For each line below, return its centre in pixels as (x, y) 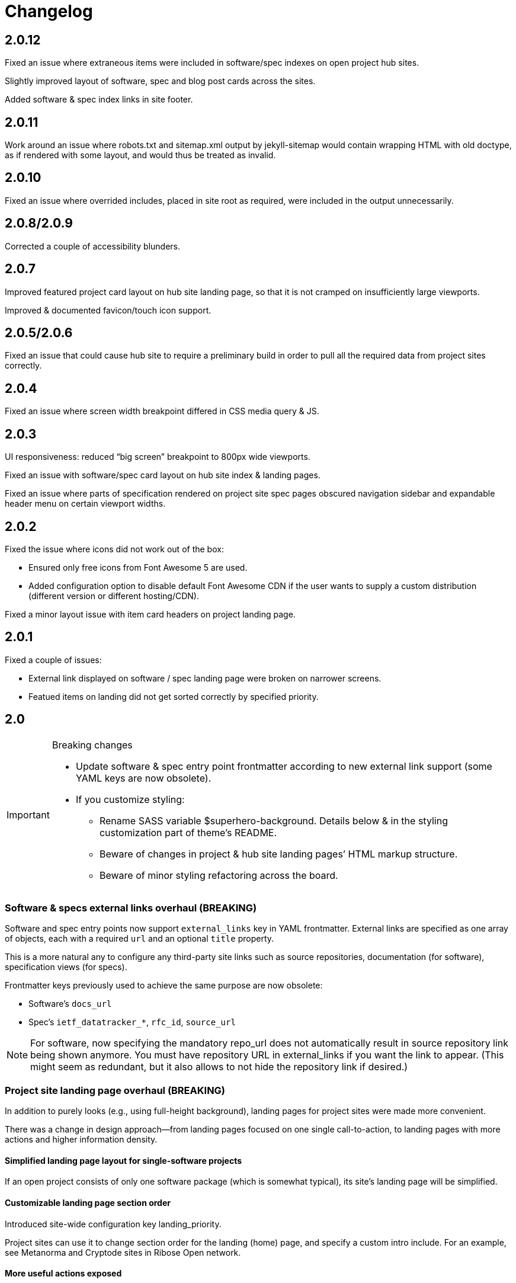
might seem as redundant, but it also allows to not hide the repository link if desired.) (219, 1067)
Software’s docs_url (70, 1004)
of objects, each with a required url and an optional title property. (140, 939)
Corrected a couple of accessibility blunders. (93, 246)
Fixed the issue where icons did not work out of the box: (114, 549)
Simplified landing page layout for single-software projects (124, 1160)
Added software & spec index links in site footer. (99, 100)
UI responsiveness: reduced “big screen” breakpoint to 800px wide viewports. (158, 457)
